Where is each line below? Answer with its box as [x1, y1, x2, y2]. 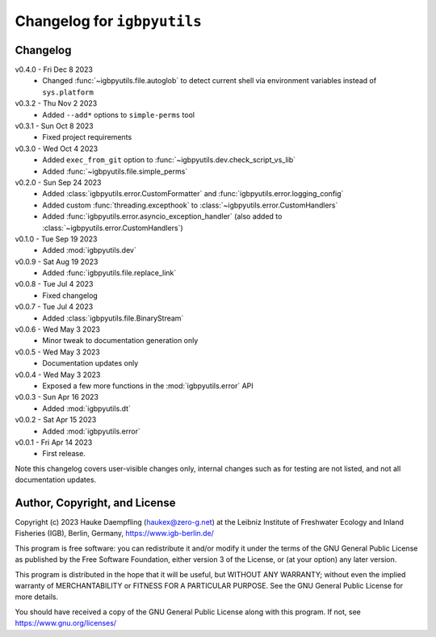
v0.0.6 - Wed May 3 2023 [15, 325, 101, 334]
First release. [42, 449, 86, 459]
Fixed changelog [42, 291, 99, 300]
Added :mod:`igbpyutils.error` [42, 426, 140, 436]
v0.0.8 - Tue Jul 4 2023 [15, 279, 94, 289]
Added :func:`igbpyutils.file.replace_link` [42, 268, 177, 278]
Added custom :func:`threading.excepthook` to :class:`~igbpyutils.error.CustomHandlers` [42, 200, 338, 210]
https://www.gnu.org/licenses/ [15, 618, 117, 628]
